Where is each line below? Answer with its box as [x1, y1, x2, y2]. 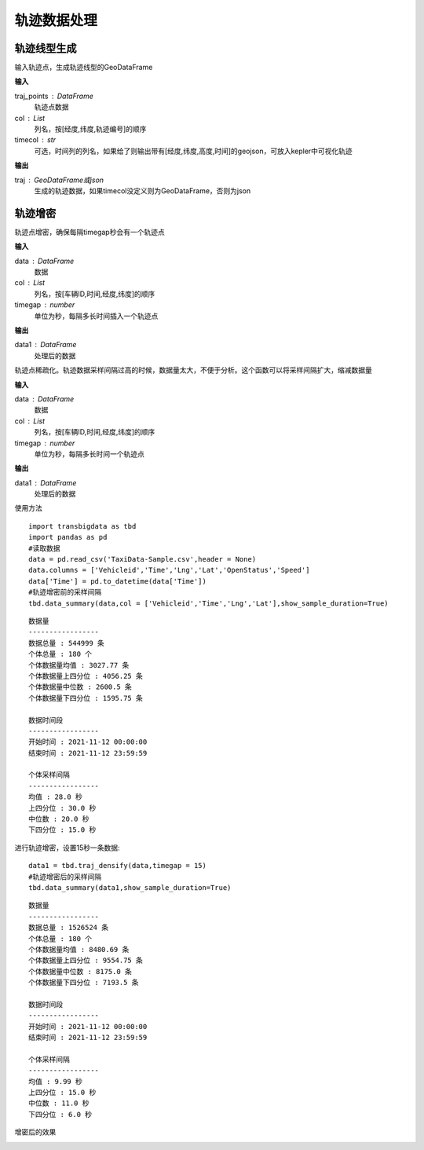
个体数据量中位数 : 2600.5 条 [28, 683, 133, 691]
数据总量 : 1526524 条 [28, 923, 109, 932]
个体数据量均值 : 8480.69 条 [28, 945, 130, 954]
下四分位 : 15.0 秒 [28, 826, 97, 834]
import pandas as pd [28, 533, 108, 542]
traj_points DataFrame [14, 91, 94, 101]
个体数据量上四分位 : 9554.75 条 [28, 956, 143, 965]
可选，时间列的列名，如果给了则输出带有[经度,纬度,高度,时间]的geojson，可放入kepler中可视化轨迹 [34, 146, 353, 156]
